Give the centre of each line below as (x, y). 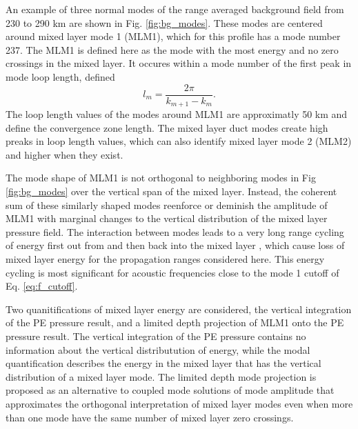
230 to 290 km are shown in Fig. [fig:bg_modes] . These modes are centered (164, 22)
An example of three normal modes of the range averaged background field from (175, 9)
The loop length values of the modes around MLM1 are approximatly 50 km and (177, 114)
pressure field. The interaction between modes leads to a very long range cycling (175, 231)
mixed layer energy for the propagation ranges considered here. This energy (165, 259)
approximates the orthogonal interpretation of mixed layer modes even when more (179, 403)
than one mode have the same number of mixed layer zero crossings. (150, 417)
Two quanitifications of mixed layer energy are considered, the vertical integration (179, 309)
